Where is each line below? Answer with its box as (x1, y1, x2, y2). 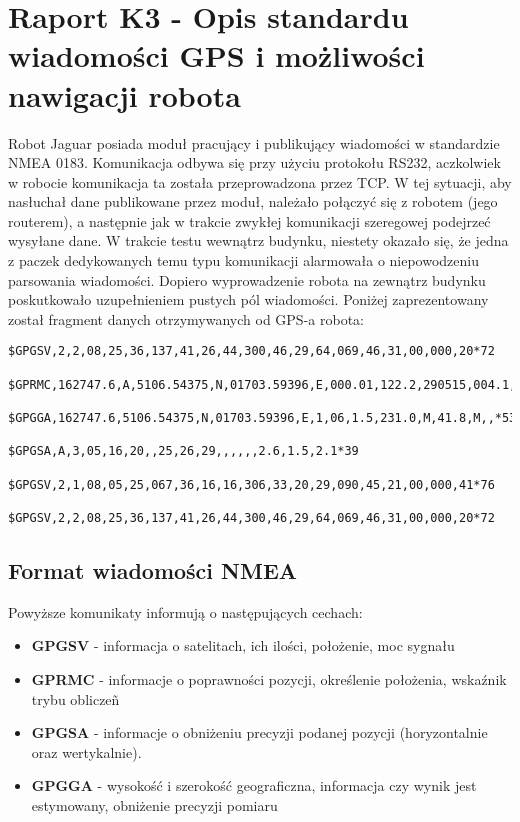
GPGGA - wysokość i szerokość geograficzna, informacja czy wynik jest (31, 775, 477, 796)
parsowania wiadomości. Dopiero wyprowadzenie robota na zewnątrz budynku (8, 269, 486, 290)
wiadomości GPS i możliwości (8, 35, 425, 76)
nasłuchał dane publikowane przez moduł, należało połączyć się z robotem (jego (8, 191, 498, 212)
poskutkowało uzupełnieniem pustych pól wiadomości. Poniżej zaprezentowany (8, 289, 489, 310)
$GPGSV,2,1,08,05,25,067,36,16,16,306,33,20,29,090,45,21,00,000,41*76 (8, 477, 495, 492)
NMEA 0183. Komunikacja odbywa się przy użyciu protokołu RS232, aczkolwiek (8, 152, 501, 173)
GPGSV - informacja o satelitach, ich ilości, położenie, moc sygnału (31, 635, 455, 656)
